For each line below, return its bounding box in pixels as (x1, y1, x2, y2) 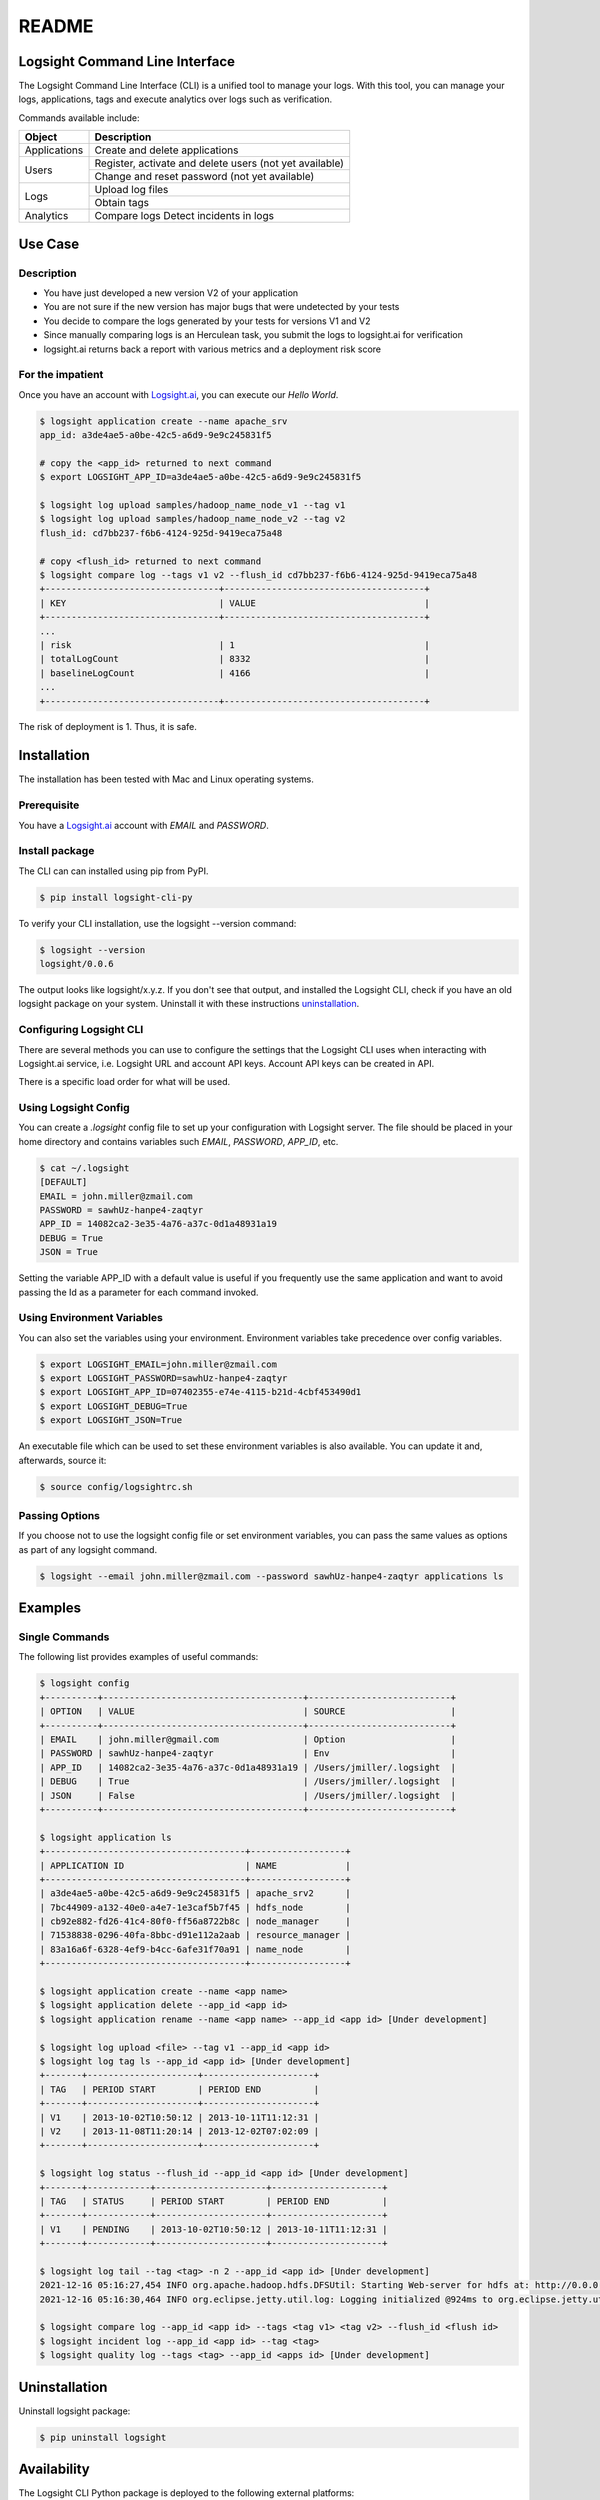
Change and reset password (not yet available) (94, 170, 315, 184)
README (18, 15, 94, 37)
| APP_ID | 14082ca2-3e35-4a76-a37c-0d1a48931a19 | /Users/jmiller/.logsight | (39, 1761, 457, 1773)
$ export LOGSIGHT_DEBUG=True (39, 1400, 188, 1412)
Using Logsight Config (18, 1101, 130, 1115)
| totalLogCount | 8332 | (39, 653, 430, 665)
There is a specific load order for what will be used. (18, 1076, 230, 1088)
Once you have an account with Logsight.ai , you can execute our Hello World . (18, 388, 339, 400)
